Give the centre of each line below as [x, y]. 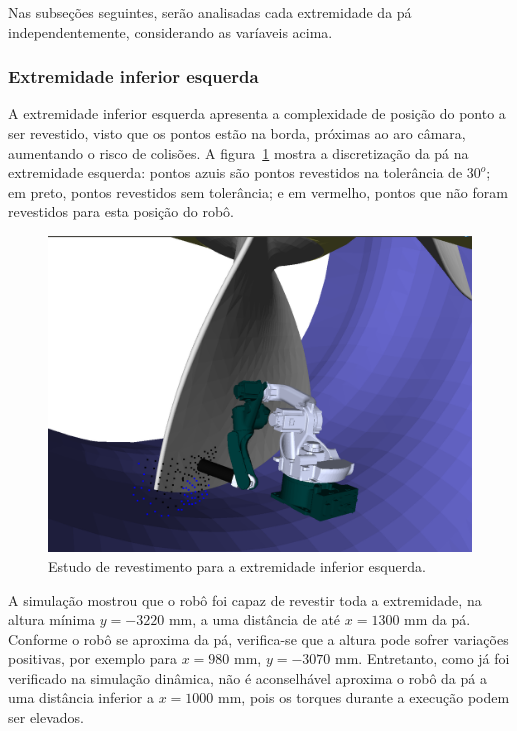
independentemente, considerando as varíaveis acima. [170, 31]
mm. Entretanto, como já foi [422, 658]
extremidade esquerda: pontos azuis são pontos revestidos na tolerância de [235, 172]
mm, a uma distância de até [254, 619]
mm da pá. [437, 619]
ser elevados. [46, 717]
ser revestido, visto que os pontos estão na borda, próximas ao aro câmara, [237, 133]
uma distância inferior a [81, 697]
